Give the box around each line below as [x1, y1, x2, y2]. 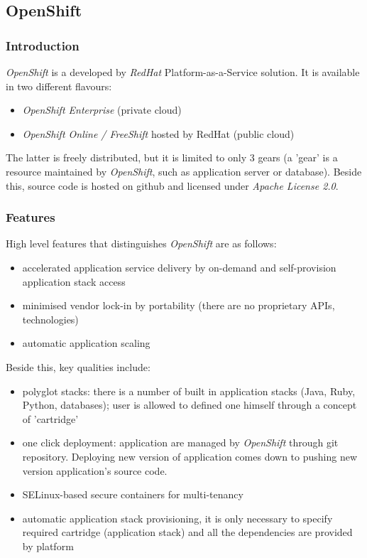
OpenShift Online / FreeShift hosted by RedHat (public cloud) [22, 126, 295, 141]
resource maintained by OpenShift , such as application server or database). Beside [6, 163, 362, 178]
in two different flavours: [6, 78, 112, 93]
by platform [22, 538, 74, 553]
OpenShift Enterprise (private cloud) [22, 102, 182, 117]
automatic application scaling [22, 336, 150, 350]
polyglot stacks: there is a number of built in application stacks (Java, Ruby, [22, 383, 356, 398]
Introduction [6, 36, 80, 54]
